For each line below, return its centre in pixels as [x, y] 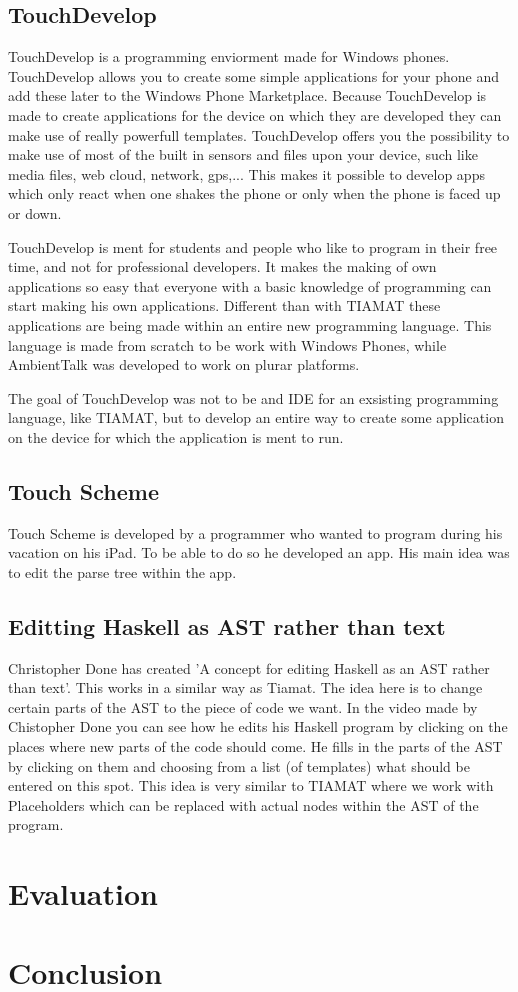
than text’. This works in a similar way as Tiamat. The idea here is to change [245, 687]
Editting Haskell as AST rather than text [227, 625]
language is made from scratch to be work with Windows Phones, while [227, 344]
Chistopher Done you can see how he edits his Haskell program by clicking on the [258, 726]
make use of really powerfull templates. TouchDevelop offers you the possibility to [259, 134]
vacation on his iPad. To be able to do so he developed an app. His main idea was [259, 552]
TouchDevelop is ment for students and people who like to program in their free [253, 246]
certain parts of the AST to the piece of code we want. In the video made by [243, 706]
